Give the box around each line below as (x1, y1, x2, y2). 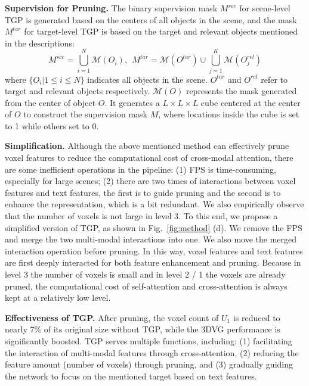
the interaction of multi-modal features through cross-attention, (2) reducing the (5, 346, 299, 359)
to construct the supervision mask (23, 108, 147, 120)
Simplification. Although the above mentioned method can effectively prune (5, 139, 289, 152)
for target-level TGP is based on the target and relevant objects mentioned (24, 25, 298, 38)
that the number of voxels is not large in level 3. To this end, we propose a (5, 210, 278, 222)
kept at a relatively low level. (5, 291, 111, 304)
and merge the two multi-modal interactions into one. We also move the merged (5, 233, 297, 245)
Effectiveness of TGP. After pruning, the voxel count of (5, 311, 219, 323)
